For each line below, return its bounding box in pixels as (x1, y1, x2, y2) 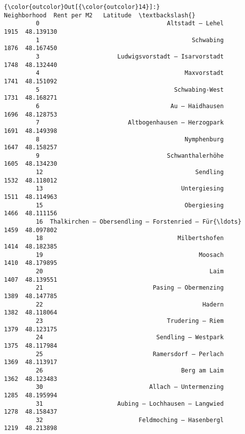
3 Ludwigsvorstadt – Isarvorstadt (36, 53, 224, 60)
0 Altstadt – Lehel (36, 20, 224, 27)
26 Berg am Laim (36, 367, 224, 374)
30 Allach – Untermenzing (36, 383, 224, 391)
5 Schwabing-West (36, 86, 224, 93)
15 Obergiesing (36, 201, 224, 209)
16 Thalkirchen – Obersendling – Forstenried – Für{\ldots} (36, 218, 242, 226)
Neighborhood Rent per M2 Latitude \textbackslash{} (4, 11, 196, 19)
